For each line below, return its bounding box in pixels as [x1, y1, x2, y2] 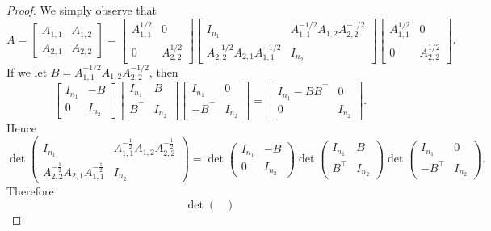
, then [149, 63, 178, 80]
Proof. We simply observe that [6, 2, 157, 18]
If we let [6, 63, 48, 80]
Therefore [6, 183, 54, 199]
